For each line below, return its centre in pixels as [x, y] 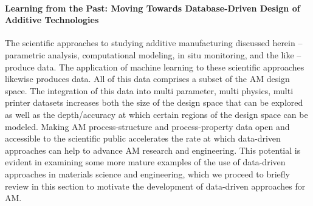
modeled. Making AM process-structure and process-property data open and [147, 126]
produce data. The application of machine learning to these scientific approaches [155, 67]
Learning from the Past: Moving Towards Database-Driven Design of [153, 8]
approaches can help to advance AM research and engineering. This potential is [153, 150]
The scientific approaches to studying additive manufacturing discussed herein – [154, 43]
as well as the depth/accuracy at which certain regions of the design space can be [156, 114]
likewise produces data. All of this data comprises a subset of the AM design [147, 79]
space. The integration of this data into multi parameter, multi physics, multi [149, 90]
